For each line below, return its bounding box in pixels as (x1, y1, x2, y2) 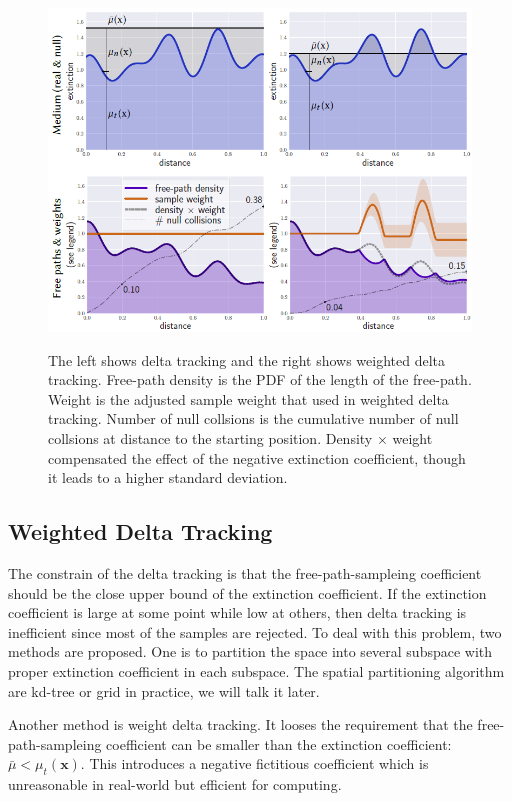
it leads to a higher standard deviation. (48, 467, 288, 488)
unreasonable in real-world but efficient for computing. (8, 774, 342, 795)
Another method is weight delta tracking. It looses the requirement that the (8, 714, 473, 735)
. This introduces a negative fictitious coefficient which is (80, 753, 429, 774)
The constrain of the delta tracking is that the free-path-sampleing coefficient (8, 563, 482, 584)
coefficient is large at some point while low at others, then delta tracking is (8, 602, 467, 623)
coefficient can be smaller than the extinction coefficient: (106, 733, 452, 754)
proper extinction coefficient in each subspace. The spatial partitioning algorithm (8, 660, 505, 681)
